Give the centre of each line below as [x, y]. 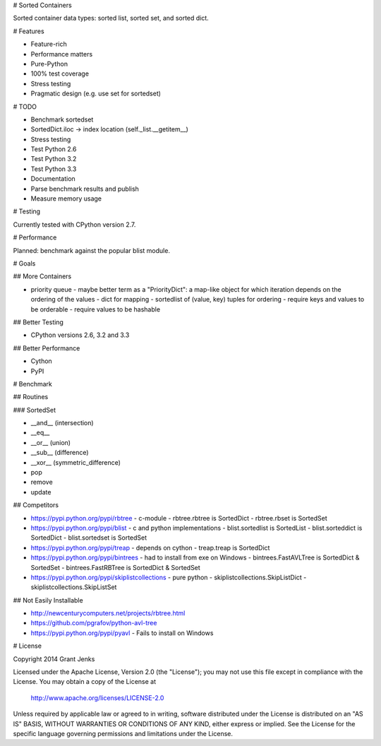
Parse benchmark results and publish [85, 189]
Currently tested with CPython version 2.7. [74, 224]
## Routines [31, 397]
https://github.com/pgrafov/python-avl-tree [94, 623]
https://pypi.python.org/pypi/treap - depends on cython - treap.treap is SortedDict [150, 547]
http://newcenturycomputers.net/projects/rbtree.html [108, 613]
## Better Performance [47, 348]
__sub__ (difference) [60, 453]
